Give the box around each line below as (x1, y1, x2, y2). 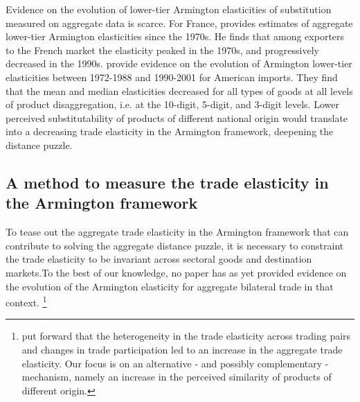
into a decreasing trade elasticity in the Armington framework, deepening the (6, 124, 334, 139)
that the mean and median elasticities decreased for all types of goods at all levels (6, 83, 353, 98)
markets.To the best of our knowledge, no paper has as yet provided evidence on (6, 265, 347, 279)
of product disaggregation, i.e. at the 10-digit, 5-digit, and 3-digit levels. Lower (6, 97, 339, 112)
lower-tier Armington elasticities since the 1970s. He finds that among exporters (6, 29, 345, 44)
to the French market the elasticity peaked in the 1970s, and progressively (6, 42, 319, 57)
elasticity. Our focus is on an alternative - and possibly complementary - (21, 356, 329, 370)
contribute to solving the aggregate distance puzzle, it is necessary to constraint (6, 238, 344, 252)
